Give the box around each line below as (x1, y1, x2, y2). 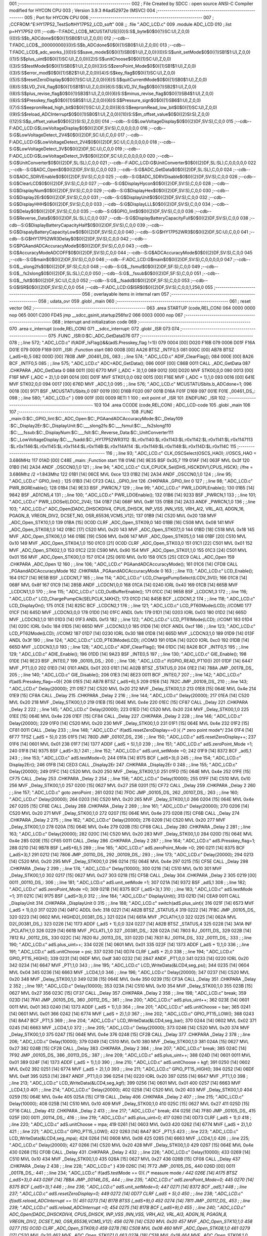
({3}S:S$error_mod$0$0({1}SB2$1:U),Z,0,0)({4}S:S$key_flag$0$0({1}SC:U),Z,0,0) (9, 70, 176, 76)
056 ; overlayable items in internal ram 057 (82, 291, 169, 297)
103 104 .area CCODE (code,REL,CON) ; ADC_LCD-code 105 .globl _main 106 (94, 402, 251, 408)
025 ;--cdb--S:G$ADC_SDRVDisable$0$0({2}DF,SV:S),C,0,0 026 (105, 174, 238, 179)
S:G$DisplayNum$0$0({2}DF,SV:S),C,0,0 (9, 187, 93, 193)
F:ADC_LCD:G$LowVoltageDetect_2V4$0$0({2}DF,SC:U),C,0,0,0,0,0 (9, 139, 149, 145)
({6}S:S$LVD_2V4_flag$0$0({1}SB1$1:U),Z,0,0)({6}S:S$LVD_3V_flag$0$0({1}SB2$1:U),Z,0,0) (9, 84, 197, 89)
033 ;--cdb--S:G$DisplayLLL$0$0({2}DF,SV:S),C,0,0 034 (93, 201, 211, 207)
